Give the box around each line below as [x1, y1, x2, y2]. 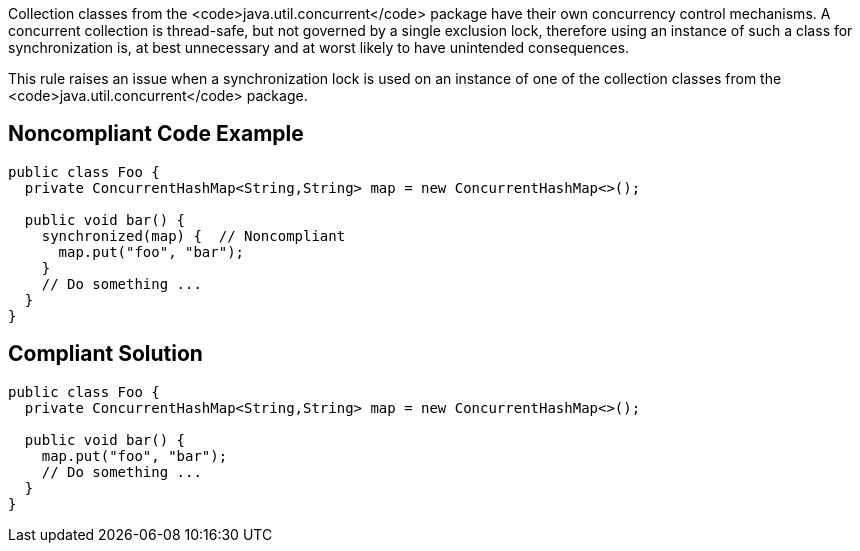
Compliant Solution [8, 341, 203, 367]
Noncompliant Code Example [8, 121, 304, 147]
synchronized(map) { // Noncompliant [41, 227, 346, 244]
